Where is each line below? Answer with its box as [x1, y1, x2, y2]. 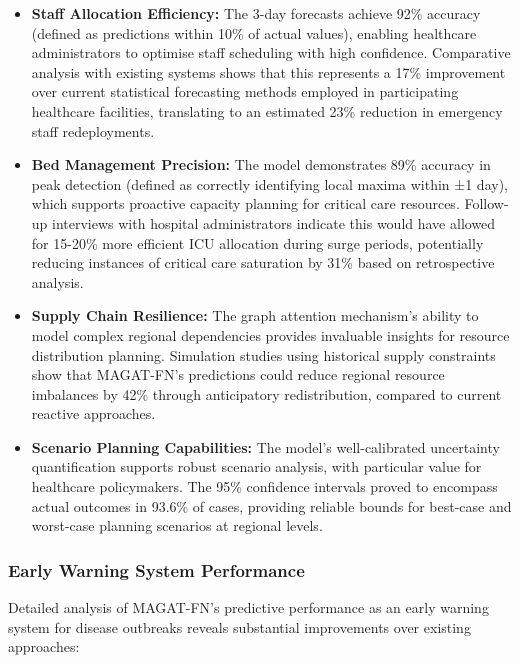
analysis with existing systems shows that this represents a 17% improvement [31, 61, 506, 82]
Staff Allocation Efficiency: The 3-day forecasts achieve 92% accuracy [31, 3, 481, 23]
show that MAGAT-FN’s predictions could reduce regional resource [31, 364, 445, 385]
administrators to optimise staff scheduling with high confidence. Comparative [31, 42, 511, 63]
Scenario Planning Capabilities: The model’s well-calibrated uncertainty [31, 436, 500, 457]
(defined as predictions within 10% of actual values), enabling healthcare [31, 22, 477, 43]
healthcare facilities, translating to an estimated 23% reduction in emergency [31, 100, 503, 121]
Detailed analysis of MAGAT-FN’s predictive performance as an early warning [8, 597, 489, 618]
